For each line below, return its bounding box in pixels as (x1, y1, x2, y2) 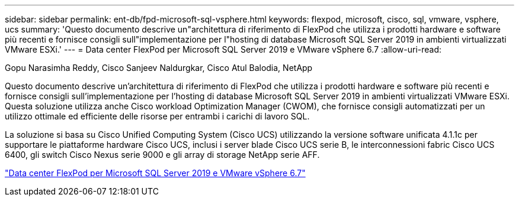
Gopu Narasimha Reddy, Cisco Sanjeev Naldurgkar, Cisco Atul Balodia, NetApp (5, 63, 313, 73)
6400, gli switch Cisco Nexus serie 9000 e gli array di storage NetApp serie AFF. (5, 150, 320, 160)
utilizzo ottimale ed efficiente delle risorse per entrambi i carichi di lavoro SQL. (5, 111, 310, 121)
